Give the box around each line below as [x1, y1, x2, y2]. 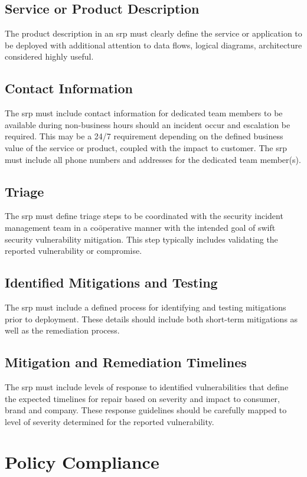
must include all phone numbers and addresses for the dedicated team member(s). [5, 153, 301, 165]
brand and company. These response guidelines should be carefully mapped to [5, 404, 287, 416]
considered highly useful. [5, 50, 94, 63]
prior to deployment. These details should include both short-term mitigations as [5, 312, 298, 325]
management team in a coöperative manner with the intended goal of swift [5, 221, 276, 233]
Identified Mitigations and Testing [5, 273, 218, 292]
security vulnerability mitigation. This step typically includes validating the [5, 233, 278, 245]
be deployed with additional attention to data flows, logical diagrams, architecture [5, 38, 302, 51]
